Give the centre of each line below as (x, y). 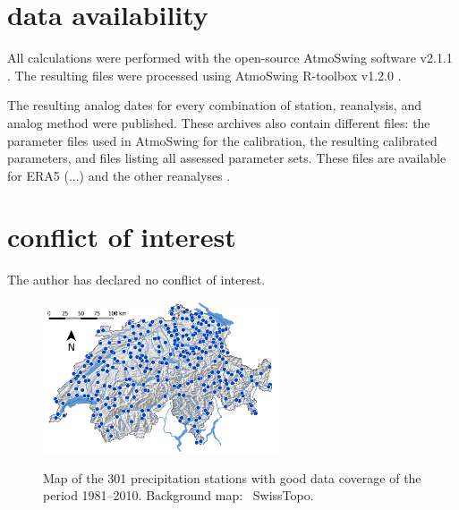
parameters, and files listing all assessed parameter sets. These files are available (227, 158)
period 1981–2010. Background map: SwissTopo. (178, 495)
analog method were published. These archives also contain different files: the (219, 122)
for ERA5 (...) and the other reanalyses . (119, 175)
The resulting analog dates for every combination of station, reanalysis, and (214, 105)
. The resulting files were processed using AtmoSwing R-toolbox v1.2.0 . (204, 75)
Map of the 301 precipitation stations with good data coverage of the (232, 477)
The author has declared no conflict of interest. (136, 280)
